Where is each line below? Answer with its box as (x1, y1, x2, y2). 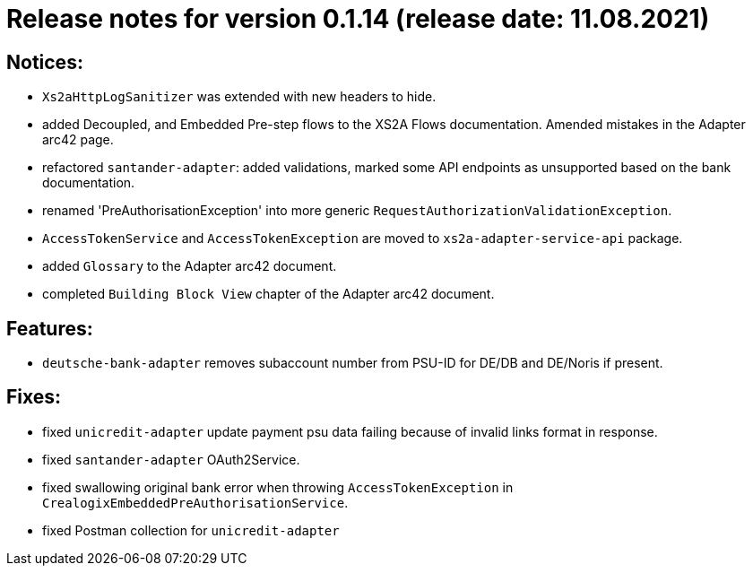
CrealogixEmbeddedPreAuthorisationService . (42, 494, 349, 510)
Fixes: (6, 386, 62, 409)
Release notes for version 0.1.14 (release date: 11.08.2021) (6, 4, 710, 34)
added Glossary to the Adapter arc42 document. (42, 258, 337, 274)
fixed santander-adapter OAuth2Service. (42, 451, 300, 467)
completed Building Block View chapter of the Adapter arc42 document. (42, 286, 495, 302)
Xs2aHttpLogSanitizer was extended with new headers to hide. (42, 89, 437, 105)
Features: (6, 317, 93, 340)
